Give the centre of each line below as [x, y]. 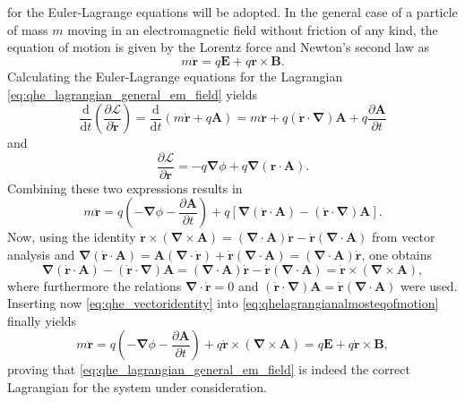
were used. [429, 285]
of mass [28, 29]
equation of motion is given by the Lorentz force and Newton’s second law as [219, 47]
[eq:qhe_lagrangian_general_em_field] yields [133, 94]
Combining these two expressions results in [125, 188]
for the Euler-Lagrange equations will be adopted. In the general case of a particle [232, 12]
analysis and [41, 255]
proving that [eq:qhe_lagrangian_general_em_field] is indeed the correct [209, 369]
